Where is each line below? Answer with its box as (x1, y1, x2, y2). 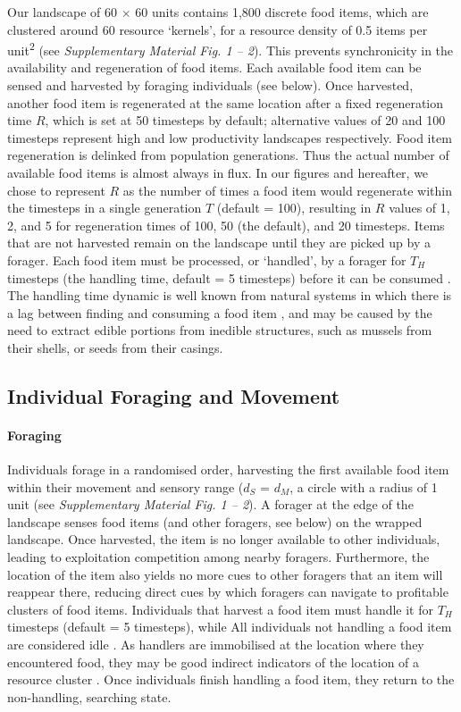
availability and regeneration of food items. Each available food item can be (7, 58, 422, 77)
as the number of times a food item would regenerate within (122, 180, 452, 199)
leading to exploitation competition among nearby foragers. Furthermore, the (7, 548, 430, 566)
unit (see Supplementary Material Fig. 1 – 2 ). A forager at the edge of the (7, 495, 414, 514)
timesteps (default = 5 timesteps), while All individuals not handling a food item (7, 617, 452, 636)
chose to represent (7, 180, 105, 199)
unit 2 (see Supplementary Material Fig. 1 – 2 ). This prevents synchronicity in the (7, 38, 454, 59)
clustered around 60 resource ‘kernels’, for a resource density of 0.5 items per (7, 20, 428, 38)
